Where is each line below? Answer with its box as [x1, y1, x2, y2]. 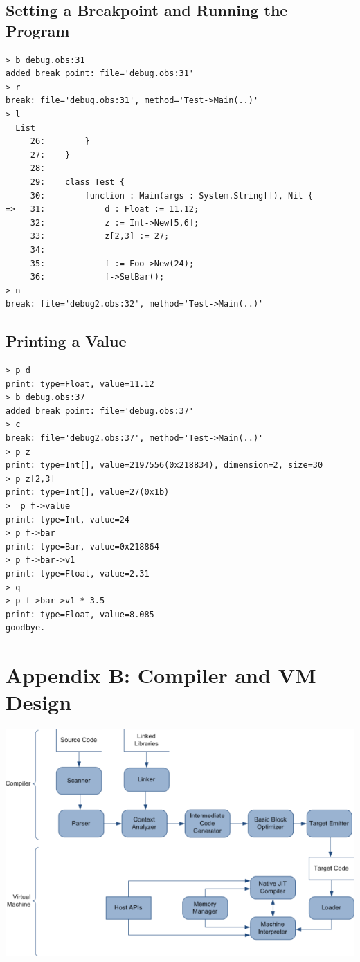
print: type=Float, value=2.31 [6, 568, 150, 579]
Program [6, 19, 70, 41]
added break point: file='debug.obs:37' [6, 406, 195, 416]
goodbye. [6, 623, 46, 633]
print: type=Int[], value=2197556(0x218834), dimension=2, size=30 [6, 460, 323, 471]
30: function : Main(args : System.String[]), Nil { [30, 190, 313, 201]
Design [6, 688, 72, 716]
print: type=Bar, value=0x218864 [6, 541, 159, 552]
